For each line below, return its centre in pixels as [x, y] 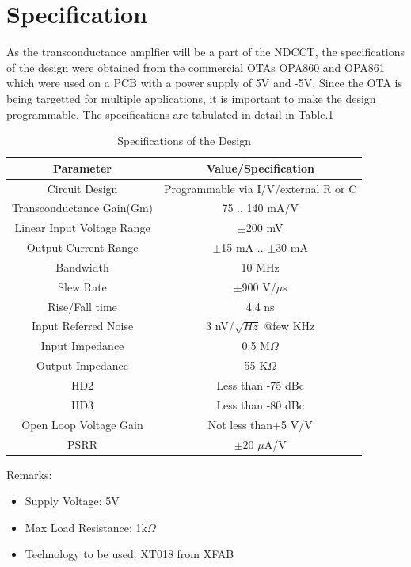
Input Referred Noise [82, 326]
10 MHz [260, 266]
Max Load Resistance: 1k [86, 527]
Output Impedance [82, 365]
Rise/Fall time [82, 306]
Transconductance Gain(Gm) [83, 208]
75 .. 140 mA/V [260, 208]
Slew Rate [82, 286]
